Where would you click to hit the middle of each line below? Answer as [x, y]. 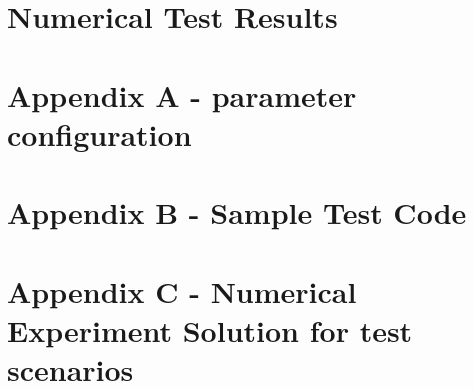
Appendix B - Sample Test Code [237, 212]
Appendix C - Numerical [182, 290]
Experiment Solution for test [210, 329]
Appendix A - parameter [182, 94]
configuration [99, 133]
